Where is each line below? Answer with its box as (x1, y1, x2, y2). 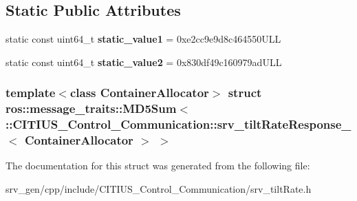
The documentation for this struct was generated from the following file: (6, 158, 310, 173)
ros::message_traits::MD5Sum (6, 100, 177, 117)
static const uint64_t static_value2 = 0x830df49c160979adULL (6, 54, 282, 69)
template (6, 84, 56, 101)
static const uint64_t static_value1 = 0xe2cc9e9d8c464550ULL (6, 32, 281, 46)
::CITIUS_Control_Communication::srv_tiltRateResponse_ (6, 116, 351, 133)
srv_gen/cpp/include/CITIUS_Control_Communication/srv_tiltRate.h (6, 181, 312, 195)
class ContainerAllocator (69, 84, 209, 101)
